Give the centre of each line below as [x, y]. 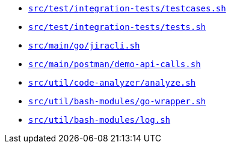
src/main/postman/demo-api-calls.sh [115, 64]
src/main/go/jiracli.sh [84, 46]
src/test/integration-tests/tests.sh [117, 27]
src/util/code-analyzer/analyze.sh [112, 83]
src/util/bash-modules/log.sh [100, 120]
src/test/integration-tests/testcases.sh [127, 8]
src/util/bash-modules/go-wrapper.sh [117, 101]
